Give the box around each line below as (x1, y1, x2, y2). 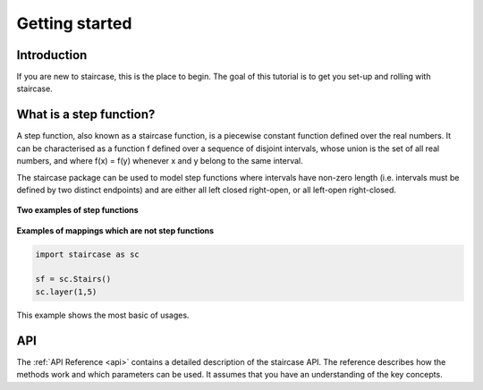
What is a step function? (16, 107, 156, 123)
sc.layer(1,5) (35, 286, 97, 297)
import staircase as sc (35, 249, 140, 259)
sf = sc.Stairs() (35, 274, 112, 284)
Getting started (16, 13, 132, 33)
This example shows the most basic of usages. (16, 309, 190, 320)
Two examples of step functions (16, 205, 139, 216)
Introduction (16, 47, 88, 63)
